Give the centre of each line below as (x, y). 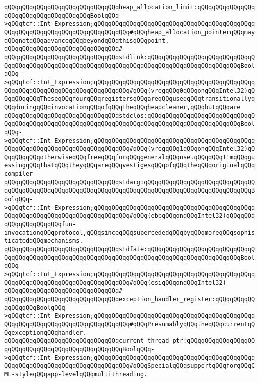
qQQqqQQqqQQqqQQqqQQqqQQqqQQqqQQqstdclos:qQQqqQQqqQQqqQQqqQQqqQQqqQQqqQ (130, 116)
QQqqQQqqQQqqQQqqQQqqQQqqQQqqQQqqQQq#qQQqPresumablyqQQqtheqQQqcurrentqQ (130, 324)
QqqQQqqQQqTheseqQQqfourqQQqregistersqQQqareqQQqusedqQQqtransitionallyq (130, 99)
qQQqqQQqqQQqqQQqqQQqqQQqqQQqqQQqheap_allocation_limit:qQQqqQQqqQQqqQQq (130, 7)
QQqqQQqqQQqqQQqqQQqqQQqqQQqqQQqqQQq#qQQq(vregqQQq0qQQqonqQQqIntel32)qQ (130, 90)
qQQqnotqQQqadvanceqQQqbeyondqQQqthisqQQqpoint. (87, 40)
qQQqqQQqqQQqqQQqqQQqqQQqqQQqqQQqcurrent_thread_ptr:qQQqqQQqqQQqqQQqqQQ (130, 341)
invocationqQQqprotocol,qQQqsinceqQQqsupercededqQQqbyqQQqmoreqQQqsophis (130, 232)
